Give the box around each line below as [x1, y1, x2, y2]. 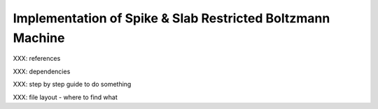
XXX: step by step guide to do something [13, 80, 132, 89]
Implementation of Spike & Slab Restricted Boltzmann [13, 10, 330, 26]
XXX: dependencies [13, 67, 71, 75]
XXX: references [13, 54, 61, 63]
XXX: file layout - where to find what [13, 93, 118, 101]
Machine [13, 30, 65, 45]
